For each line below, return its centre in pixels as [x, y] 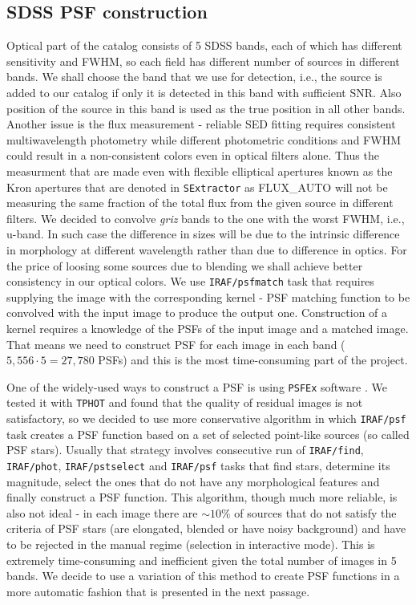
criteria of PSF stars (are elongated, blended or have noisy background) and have [206, 528]
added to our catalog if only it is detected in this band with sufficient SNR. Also [204, 92]
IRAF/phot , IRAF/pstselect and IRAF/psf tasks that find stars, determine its [198, 466]
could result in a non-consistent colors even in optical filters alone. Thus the [193, 155]
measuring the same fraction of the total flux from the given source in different [200, 203]
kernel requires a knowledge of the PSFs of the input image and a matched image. [208, 329]
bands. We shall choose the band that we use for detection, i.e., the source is [194, 77]
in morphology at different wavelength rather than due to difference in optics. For [207, 249]
